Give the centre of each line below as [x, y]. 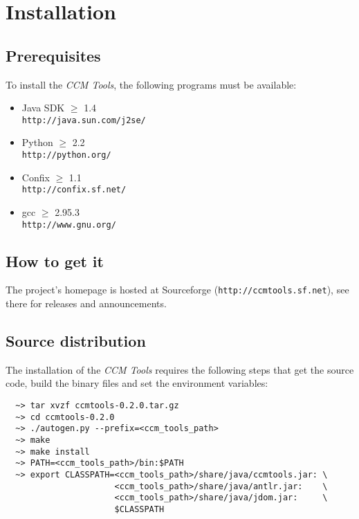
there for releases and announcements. [86, 303]
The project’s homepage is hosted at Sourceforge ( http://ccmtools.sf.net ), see [177, 290]
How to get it [55, 261]
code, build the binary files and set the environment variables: [137, 383]
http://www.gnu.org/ [69, 225]
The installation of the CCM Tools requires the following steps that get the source [180, 369]
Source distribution [76, 341]
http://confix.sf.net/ [74, 190]
